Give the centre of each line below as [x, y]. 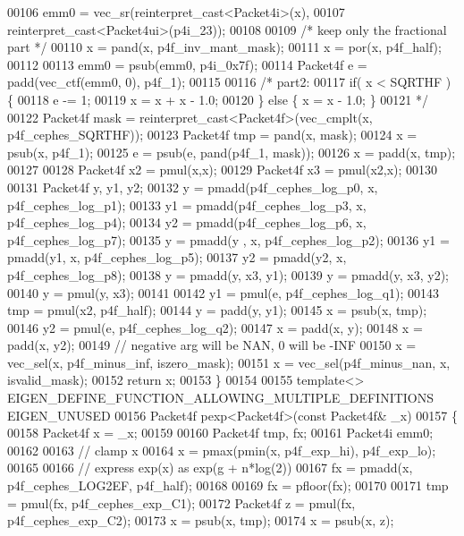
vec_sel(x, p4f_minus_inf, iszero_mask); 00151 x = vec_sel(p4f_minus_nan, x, [229, 362]
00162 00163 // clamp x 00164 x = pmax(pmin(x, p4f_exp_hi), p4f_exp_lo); [222, 450]
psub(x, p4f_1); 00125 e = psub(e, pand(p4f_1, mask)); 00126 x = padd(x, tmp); [232, 152]
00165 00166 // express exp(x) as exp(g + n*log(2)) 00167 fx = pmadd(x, [210, 468]
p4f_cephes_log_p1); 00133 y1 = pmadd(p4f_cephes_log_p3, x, [187, 204]
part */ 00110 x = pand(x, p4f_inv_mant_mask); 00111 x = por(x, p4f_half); [224, 47]
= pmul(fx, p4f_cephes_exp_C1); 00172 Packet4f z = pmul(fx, [181, 502]
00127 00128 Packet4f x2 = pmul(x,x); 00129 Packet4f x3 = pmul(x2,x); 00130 [223, 170]
